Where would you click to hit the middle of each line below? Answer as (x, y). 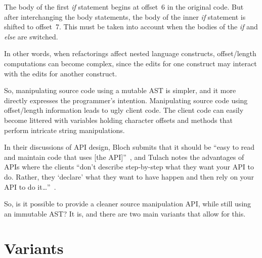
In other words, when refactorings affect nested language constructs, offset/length (130, 53)
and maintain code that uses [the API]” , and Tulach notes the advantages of (124, 157)
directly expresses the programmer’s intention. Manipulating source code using (126, 100)
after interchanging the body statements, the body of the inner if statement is (125, 16)
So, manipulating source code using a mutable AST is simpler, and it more (120, 90)
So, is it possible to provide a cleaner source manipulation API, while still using (128, 204)
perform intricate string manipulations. (64, 130)
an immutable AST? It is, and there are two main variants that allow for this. (125, 213)
